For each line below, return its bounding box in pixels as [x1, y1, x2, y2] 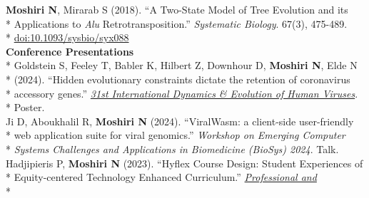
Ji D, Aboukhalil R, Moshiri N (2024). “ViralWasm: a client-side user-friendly [6, 113, 354, 128]
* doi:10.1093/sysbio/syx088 [6, 30, 129, 45]
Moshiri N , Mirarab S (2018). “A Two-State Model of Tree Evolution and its [6, 2, 348, 16]
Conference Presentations [6, 43, 134, 58]
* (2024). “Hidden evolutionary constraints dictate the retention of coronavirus [6, 71, 350, 86]
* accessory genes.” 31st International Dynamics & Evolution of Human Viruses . [6, 85, 358, 100]
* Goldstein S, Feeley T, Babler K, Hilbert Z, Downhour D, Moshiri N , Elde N [6, 58, 358, 73]
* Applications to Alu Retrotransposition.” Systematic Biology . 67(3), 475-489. [6, 16, 348, 31]
